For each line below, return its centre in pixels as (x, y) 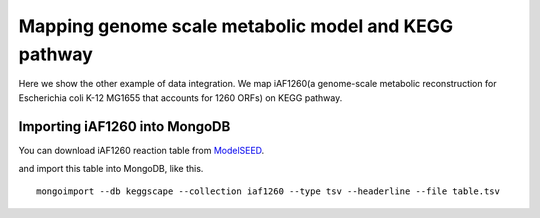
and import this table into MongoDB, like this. (111, 169)
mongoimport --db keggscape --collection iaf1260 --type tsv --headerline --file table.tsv (268, 191)
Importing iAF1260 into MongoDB (124, 126)
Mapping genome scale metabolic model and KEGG (236, 26)
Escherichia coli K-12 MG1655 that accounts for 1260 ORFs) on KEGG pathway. (180, 97)
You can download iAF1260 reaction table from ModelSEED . (141, 150)
